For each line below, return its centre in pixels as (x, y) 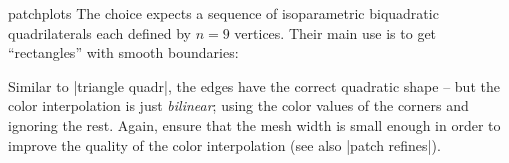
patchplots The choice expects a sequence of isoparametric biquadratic (223, 13)
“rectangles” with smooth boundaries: (123, 52)
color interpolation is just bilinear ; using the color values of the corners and (238, 105)
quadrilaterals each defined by (99, 32)
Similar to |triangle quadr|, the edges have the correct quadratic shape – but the (254, 85)
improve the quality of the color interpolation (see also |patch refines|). (224, 144)
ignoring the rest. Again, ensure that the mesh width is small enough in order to (254, 124)
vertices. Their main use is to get (335, 32)
